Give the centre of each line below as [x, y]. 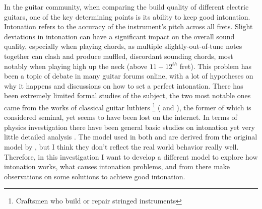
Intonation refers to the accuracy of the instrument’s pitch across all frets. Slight [128, 26]
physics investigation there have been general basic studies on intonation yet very [129, 127]
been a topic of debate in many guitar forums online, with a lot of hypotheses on [129, 76]
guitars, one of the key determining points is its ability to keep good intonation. [127, 16]
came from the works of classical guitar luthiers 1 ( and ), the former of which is [128, 106]
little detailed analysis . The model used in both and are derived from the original [131, 137]
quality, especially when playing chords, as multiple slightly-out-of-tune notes [123, 46]
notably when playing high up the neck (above [76, 66]
